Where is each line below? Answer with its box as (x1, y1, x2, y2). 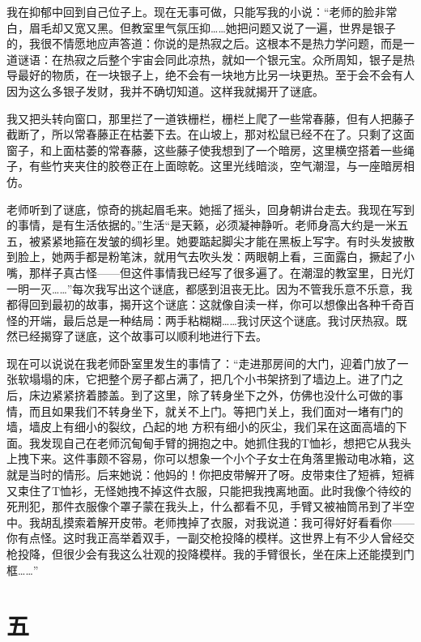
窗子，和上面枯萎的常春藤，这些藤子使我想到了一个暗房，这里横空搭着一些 (6, 141, 403, 158)
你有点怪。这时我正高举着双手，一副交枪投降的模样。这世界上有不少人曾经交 (6, 529, 415, 546)
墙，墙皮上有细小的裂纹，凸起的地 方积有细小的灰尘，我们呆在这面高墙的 (6, 418, 396, 435)
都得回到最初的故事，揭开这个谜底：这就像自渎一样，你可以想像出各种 (6, 296, 381, 313)
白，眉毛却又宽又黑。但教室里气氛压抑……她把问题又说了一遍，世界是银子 (6, 19, 396, 36)
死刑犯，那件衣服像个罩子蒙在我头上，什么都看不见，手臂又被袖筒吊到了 (6, 498, 392, 515)
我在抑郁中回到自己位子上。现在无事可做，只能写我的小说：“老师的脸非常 (6, 3, 398, 19)
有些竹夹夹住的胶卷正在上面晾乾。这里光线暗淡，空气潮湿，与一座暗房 (28, 157, 403, 174)
